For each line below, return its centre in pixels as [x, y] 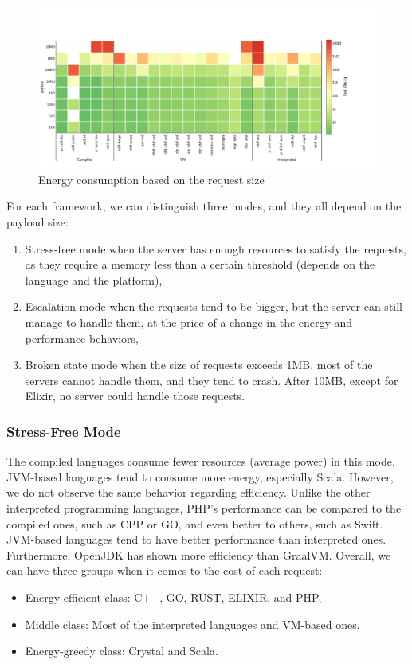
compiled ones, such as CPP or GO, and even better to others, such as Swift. [195, 523]
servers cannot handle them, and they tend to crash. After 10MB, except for [212, 380]
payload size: [37, 222]
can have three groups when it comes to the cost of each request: [165, 570]
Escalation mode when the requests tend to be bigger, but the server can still [214, 306]
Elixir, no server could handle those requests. [135, 396]
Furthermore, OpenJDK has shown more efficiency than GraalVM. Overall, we [199, 554]
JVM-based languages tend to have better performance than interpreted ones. [196, 539]
